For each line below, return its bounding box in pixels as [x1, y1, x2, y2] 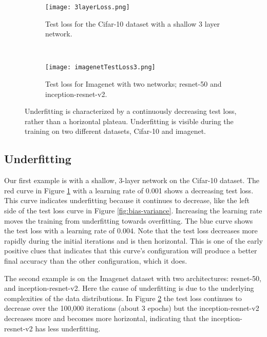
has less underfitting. [35, 323, 101, 333]
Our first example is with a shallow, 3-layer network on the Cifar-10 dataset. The [4, 175, 260, 186]
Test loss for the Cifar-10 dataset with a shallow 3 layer [45, 18, 220, 29]
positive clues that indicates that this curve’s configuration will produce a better [4, 245, 257, 256]
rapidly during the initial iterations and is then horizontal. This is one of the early [4, 235, 263, 246]
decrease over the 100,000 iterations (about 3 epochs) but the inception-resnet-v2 [4, 303, 259, 313]
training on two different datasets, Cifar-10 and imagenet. [25, 126, 206, 136]
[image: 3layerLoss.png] [45, 4, 130, 11]
